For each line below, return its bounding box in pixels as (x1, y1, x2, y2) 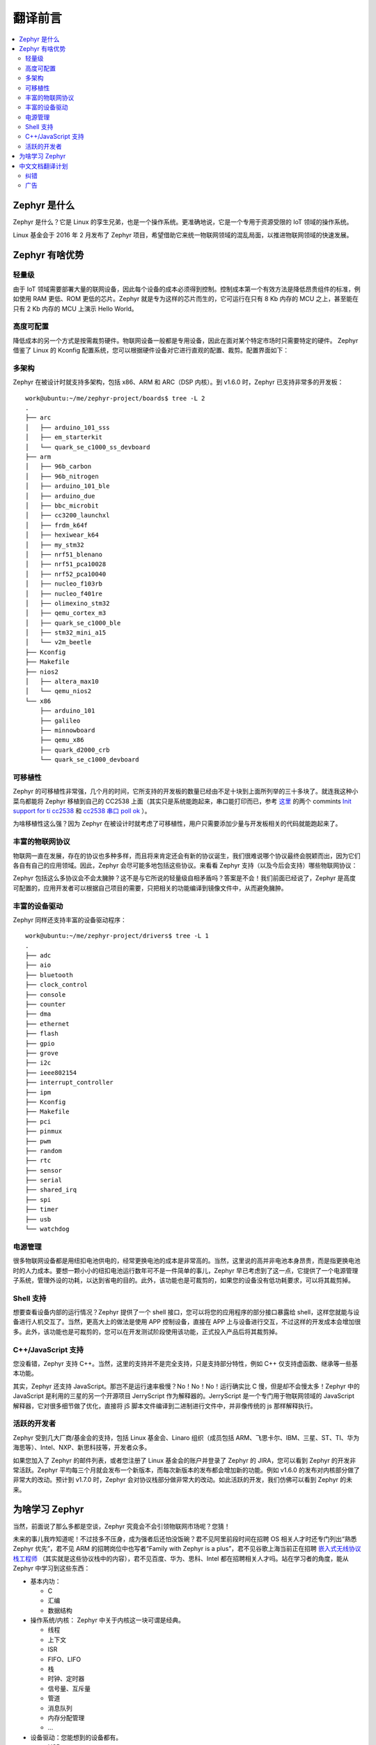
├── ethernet (25, 1020, 70, 1027)
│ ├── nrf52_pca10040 (25, 570, 107, 578)
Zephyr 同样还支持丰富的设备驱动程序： (13, 915, 127, 924)
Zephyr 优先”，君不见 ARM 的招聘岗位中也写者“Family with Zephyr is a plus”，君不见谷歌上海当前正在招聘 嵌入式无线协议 (13, 1545, 361, 1553)
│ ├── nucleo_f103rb (25, 580, 103, 588)
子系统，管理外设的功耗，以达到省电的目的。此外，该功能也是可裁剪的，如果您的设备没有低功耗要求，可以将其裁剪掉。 (13, 1276, 354, 1284)
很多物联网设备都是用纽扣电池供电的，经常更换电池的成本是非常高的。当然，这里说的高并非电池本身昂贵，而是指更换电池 (13, 1256, 361, 1265)
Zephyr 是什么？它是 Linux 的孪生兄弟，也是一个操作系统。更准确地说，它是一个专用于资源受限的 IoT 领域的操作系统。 (13, 218, 353, 226)
